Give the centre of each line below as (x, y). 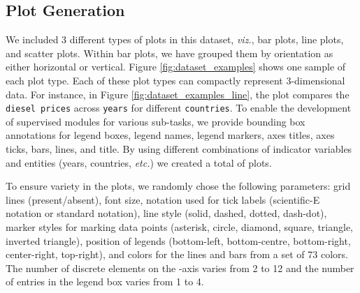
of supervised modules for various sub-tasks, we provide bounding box (156, 121)
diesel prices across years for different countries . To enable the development (179, 108)
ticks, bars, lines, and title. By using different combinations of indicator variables (179, 149)
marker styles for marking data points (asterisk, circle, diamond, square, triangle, (180, 226)
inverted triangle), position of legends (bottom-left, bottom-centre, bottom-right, (178, 240)
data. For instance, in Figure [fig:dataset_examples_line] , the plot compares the (178, 94)
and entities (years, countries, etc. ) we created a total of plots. (139, 162)
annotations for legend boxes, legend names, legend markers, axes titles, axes (170, 135)
